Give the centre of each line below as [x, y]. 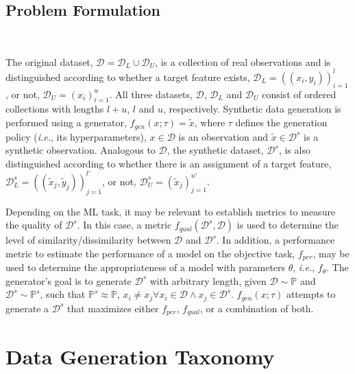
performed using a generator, [66, 122]
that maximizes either [113, 308]
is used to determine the [287, 225]
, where [210, 122]
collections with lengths [55, 109]
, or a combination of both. [257, 308]
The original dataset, [49, 61]
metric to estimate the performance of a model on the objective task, [150, 253]
